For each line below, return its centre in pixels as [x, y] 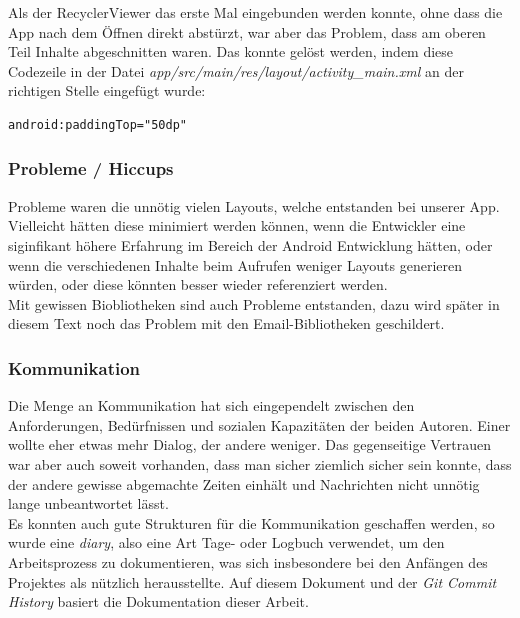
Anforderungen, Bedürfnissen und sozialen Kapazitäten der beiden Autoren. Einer [259, 424]
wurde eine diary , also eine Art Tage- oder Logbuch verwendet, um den [226, 542]
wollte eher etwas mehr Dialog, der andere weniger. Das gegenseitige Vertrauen [250, 444]
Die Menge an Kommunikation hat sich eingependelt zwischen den [211, 405]
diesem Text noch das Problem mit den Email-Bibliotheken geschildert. [226, 323]
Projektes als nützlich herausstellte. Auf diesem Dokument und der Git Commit [252, 581]
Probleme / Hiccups [91, 168]
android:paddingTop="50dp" [97, 124]
